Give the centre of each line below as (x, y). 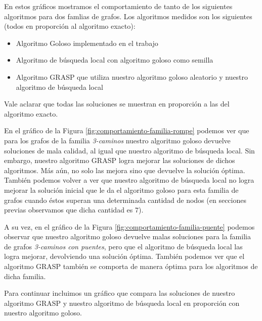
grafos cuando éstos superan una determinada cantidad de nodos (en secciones (125, 200)
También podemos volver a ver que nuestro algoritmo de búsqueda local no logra (129, 180)
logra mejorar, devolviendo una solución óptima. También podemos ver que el (124, 256)
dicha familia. (25, 276)
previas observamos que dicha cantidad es (69, 210)
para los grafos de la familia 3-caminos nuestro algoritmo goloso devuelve (117, 140)
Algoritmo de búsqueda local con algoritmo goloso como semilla (115, 60)
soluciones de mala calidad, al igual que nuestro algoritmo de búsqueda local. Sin (129, 150)
